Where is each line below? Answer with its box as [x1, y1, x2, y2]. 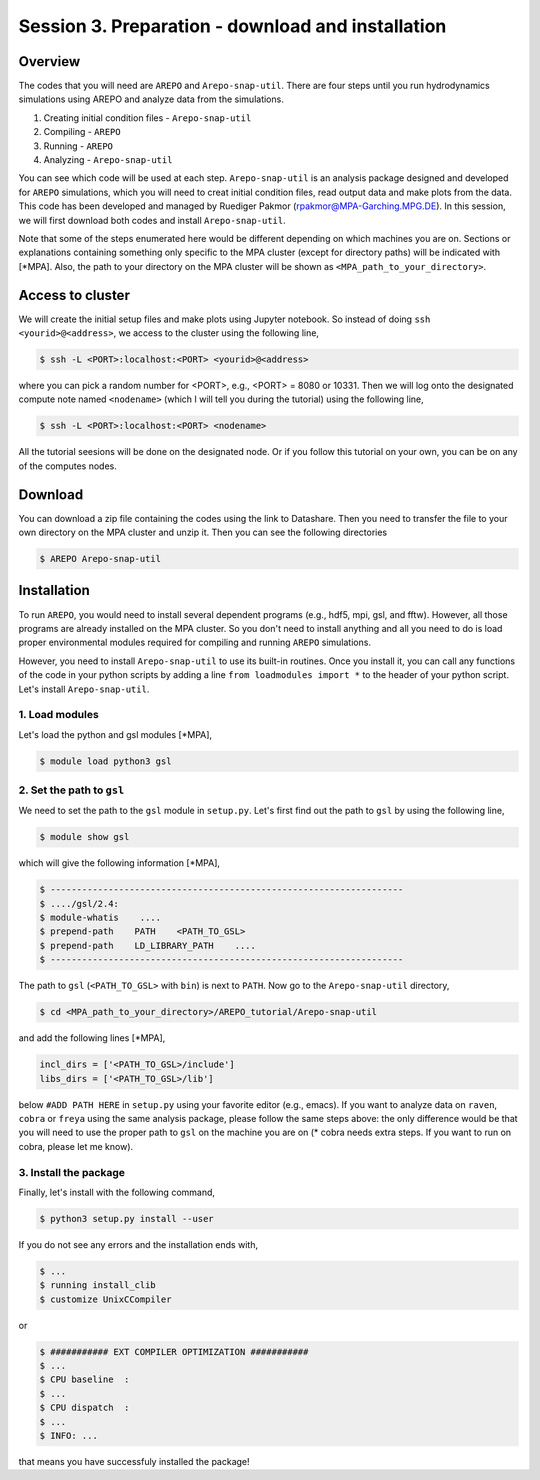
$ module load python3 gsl [39, 755, 172, 767]
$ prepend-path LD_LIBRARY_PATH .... [39, 940, 257, 951]
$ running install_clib [39, 1280, 157, 1291]
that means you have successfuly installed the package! [18, 1455, 250, 1467]
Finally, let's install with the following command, [18, 1186, 215, 1198]
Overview [18, 53, 81, 70]
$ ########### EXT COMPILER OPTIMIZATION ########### [39, 1346, 309, 1357]
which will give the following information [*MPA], [18, 857, 220, 869]
